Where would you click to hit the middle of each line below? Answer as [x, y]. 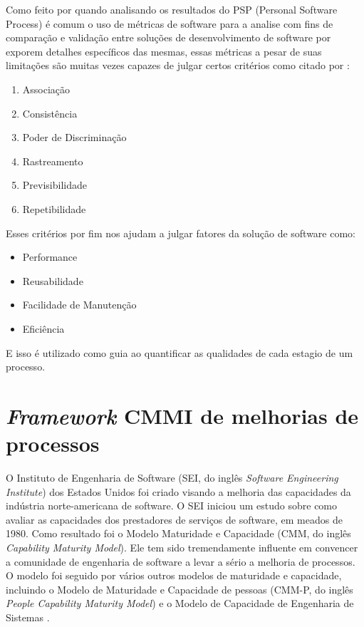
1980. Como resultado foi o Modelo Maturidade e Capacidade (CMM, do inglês [178, 533]
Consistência [50, 113]
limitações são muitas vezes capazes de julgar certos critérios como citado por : [178, 65]
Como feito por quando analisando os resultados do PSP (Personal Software [172, 9]
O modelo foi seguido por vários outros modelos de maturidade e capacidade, [174, 575]
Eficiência [43, 328]
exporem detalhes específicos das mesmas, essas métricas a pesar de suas [164, 51]
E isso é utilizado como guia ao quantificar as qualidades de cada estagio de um [180, 352]
